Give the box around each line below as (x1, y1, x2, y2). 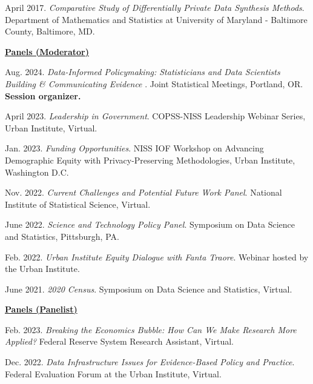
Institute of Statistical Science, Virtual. (5, 197, 151, 210)
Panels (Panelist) (5, 303, 77, 316)
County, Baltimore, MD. (5, 25, 95, 38)
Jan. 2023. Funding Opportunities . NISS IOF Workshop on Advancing (5, 142, 264, 154)
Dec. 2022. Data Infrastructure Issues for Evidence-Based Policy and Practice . (5, 356, 295, 368)
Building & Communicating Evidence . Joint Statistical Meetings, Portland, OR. (5, 77, 303, 90)
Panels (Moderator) (5, 45, 89, 58)
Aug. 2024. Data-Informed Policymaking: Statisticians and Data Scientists (5, 65, 280, 78)
